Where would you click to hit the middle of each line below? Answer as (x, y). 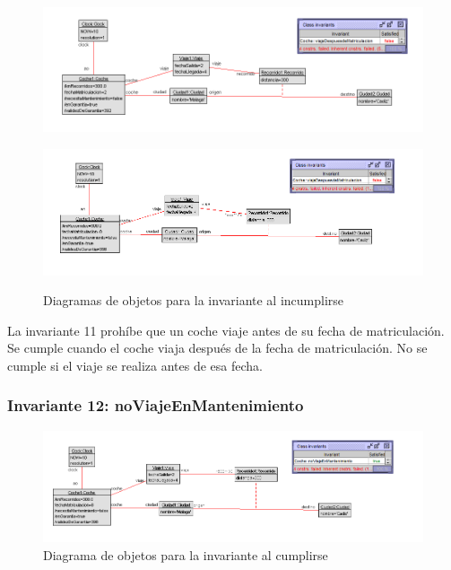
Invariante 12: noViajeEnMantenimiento (156, 405)
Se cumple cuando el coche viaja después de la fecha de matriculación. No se (217, 348)
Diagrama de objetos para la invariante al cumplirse (186, 554)
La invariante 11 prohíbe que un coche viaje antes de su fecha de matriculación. (226, 330)
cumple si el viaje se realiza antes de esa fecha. (135, 365)
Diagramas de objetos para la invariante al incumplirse (194, 300)
